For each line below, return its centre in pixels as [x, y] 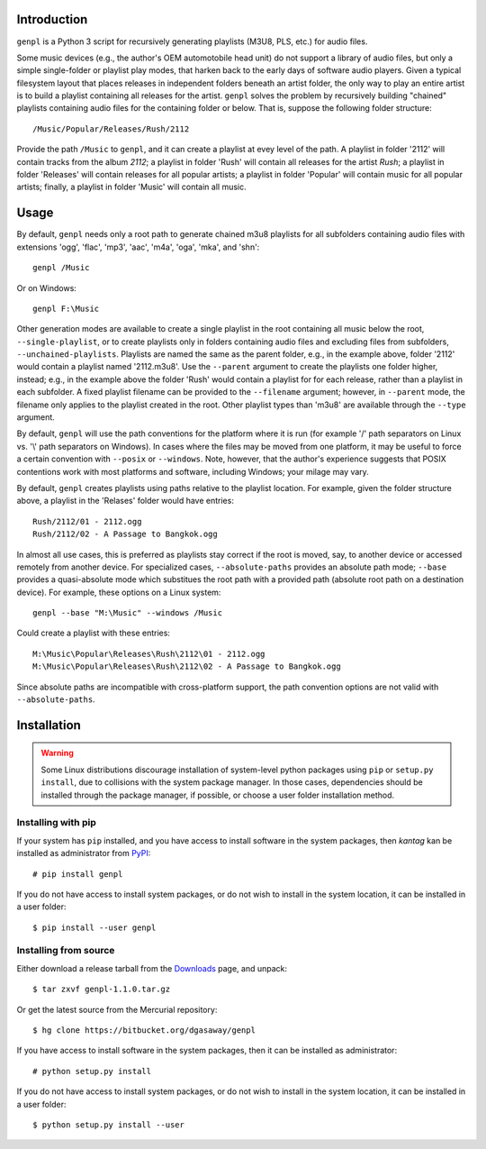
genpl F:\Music [66, 308]
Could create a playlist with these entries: [94, 633]
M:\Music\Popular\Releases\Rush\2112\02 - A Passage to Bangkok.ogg [187, 666]
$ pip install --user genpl [94, 927]
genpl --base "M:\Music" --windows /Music [128, 613]
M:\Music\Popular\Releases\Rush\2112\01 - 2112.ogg [149, 654]
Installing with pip [56, 823]
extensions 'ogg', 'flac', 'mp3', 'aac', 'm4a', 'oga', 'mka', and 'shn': [138, 247]
